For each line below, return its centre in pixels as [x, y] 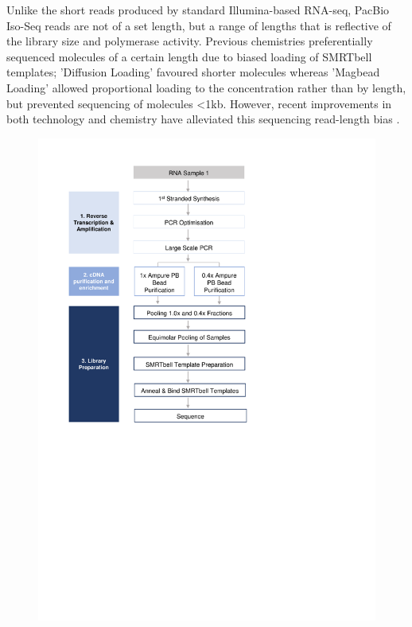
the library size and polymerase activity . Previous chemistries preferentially [190, 41]
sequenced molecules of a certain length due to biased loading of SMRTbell [189, 56]
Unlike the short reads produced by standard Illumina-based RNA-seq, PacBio [198, 10]
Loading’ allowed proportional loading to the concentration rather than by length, [206, 87]
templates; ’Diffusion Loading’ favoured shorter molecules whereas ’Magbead [193, 72]
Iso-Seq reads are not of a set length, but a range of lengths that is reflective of [199, 25]
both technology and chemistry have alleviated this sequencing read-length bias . [203, 119]
